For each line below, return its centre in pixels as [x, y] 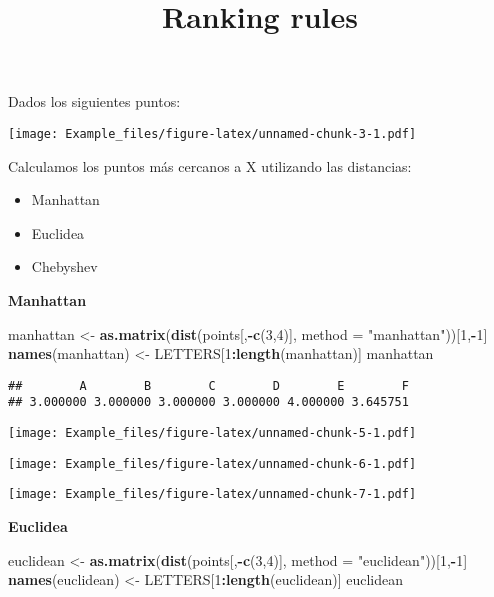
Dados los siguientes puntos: [94, 101]
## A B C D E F [208, 385]
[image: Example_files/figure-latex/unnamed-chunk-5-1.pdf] [212, 433]
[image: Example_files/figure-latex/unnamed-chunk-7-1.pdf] [212, 494]
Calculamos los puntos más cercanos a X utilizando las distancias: [210, 165]
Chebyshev [64, 266]
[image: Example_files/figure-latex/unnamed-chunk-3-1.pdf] [212, 133]
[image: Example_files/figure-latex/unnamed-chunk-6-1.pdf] [212, 463]
